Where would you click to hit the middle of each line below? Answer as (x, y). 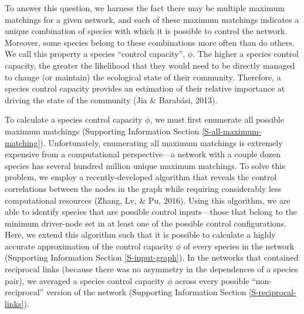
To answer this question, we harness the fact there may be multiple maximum (145, 8)
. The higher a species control (246, 54)
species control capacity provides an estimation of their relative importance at (145, 88)
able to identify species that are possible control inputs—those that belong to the (151, 212)
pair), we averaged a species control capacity (85, 280)
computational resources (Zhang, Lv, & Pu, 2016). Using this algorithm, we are (148, 200)
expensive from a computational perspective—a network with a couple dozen (143, 154)
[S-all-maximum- (232, 131)
